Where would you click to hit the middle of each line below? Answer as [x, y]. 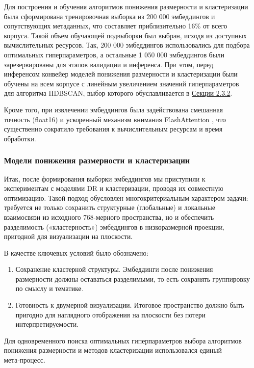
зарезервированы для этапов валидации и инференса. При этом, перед [109, 64]
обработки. [20, 138]
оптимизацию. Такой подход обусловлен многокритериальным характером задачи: [126, 197]
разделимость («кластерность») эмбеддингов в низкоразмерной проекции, [114, 226]
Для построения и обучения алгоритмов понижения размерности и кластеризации [126, 6]
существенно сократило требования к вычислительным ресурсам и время [113, 129]
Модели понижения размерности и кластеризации [97, 160]
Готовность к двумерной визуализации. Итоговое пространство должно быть [130, 305]
